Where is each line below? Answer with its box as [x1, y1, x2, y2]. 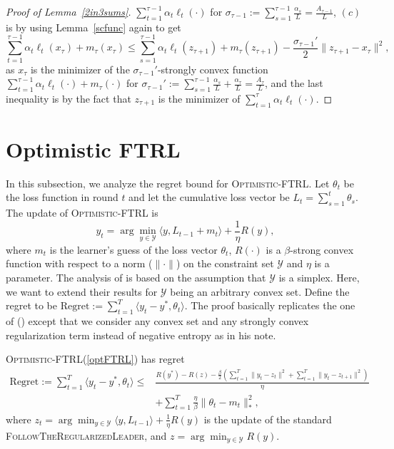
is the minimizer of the [30, 61, 130, 76]
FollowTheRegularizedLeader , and [6, 428, 167, 443]
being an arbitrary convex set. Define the [170, 284, 350, 299]
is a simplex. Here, [278, 270, 360, 285]
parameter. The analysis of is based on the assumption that [6, 270, 266, 285]
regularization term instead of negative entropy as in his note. [6, 327, 276, 342]
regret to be [6, 298, 58, 313]
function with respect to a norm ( [6, 256, 153, 271]
